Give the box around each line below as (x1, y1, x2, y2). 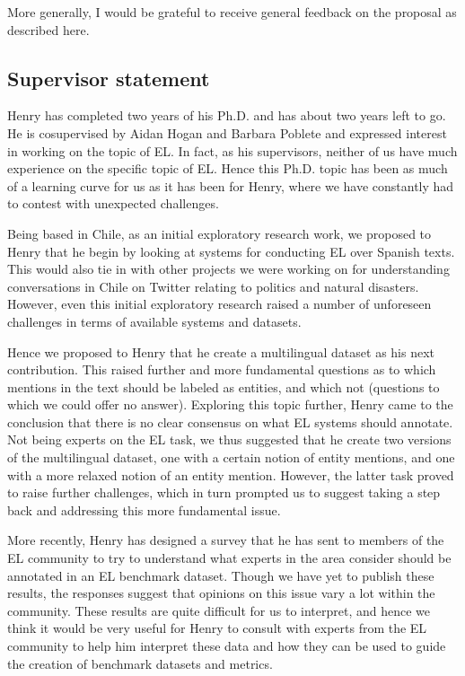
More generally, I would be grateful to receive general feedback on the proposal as (7, 3, 457, 21)
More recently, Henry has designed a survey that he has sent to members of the (7, 531, 444, 549)
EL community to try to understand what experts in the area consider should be (7, 549, 452, 567)
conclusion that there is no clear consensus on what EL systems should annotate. (7, 412, 453, 431)
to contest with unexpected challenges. (7, 194, 219, 213)
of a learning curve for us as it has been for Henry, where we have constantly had (7, 176, 454, 195)
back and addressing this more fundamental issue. (7, 500, 281, 519)
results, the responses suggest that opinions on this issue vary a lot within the (7, 584, 435, 602)
